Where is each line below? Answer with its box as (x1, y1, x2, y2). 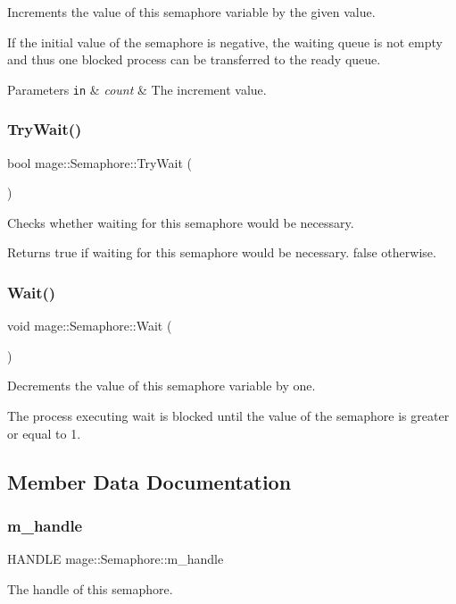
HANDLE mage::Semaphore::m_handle (7, 549, 224, 568)
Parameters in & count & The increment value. (7, 80, 267, 98)
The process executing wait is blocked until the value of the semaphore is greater (7, 407, 450, 425)
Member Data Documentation (7, 467, 292, 495)
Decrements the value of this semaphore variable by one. (7, 376, 316, 395)
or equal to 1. (7, 424, 81, 442)
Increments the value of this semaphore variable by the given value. (7, 3, 376, 21)
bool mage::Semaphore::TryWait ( (7, 153, 193, 172)
